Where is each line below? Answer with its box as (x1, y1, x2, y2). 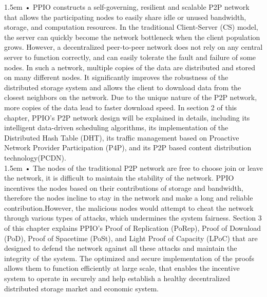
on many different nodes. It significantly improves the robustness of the (4, 72, 228, 83)
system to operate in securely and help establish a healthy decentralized (4, 273, 230, 284)
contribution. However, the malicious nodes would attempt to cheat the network (4, 202, 254, 213)
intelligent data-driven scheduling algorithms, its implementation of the (4, 122, 228, 133)
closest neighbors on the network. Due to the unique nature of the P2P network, (4, 92, 257, 103)
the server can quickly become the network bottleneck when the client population (4, 31, 260, 42)
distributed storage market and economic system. (4, 283, 159, 293)
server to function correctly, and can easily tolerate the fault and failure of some (4, 51, 256, 62)
